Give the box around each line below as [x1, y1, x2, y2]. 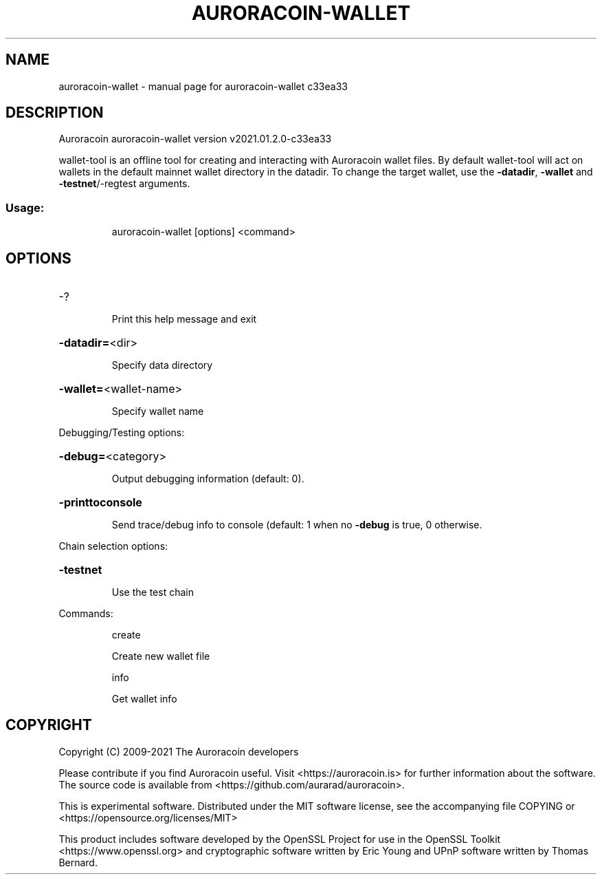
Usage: [5, 200, 45, 215]
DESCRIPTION [5, 104, 104, 122]
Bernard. [58, 856, 98, 868]
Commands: [58, 608, 113, 620]
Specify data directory [111, 359, 213, 372]
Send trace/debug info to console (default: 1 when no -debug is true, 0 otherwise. [111, 519, 482, 531]
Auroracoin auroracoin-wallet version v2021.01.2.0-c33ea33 [58, 133, 332, 145]
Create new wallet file [111, 650, 210, 663]
